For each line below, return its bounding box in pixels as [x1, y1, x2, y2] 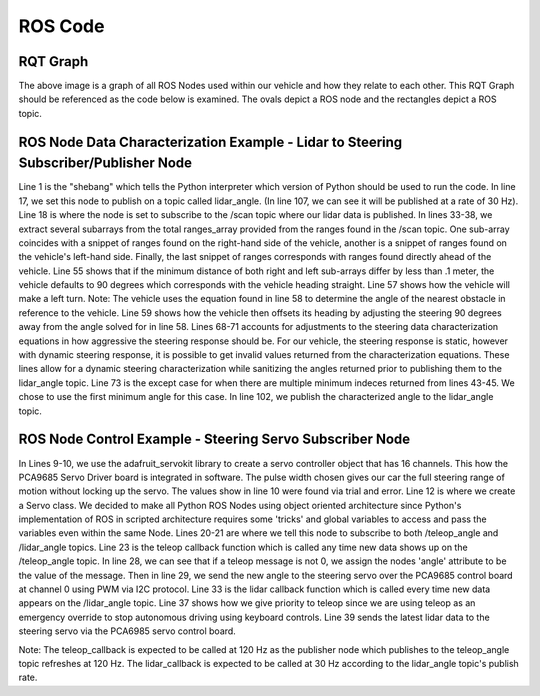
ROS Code [18, 15, 105, 37]
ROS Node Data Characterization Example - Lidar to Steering [18, 133, 403, 150]
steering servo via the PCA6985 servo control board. [18, 625, 237, 637]
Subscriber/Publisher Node [18, 155, 193, 172]
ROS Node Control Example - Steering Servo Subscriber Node [18, 431, 411, 448]
